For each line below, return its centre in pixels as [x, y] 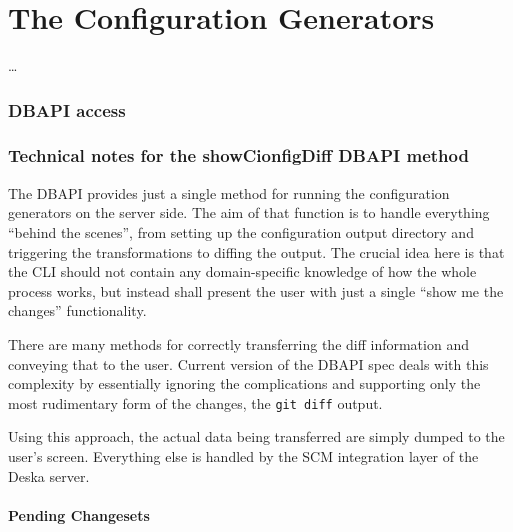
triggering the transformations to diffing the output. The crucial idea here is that [256, 251]
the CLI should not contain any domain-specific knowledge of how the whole [242, 271]
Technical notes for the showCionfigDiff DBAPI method [238, 155]
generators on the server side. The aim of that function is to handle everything [249, 212]
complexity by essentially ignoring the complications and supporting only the [244, 383]
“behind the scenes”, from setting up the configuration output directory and [241, 231]
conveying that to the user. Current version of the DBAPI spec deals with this [248, 363]
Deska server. [49, 475]
